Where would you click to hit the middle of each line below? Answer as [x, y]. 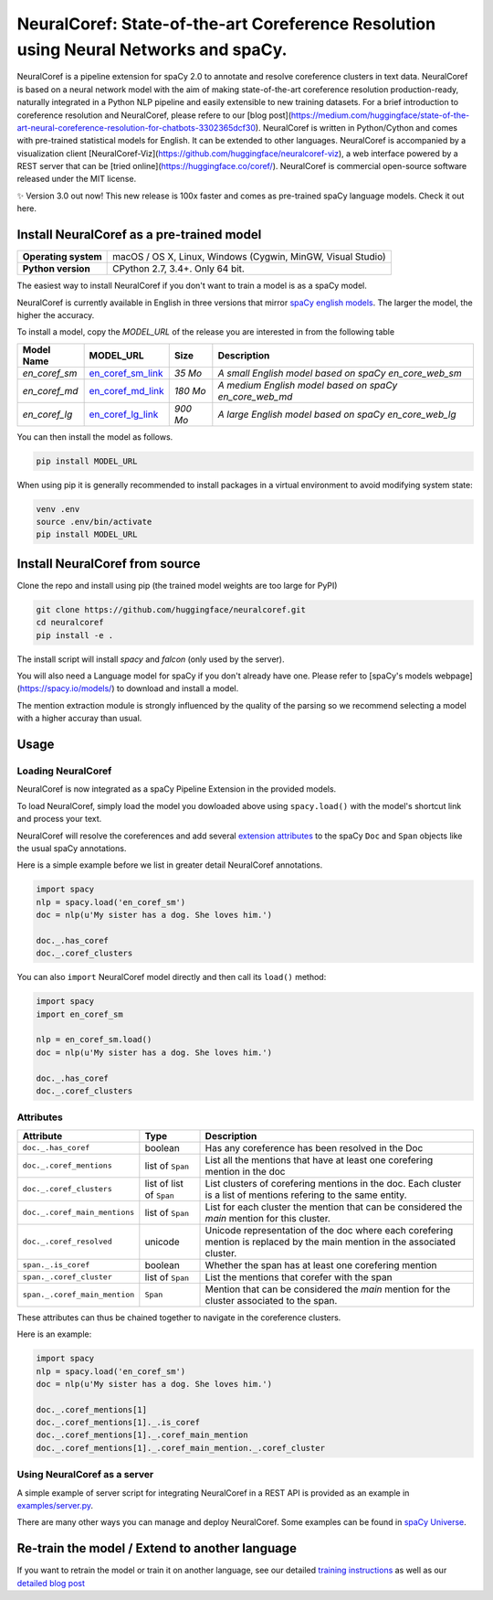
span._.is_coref [56, 1265]
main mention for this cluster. [267, 1218]
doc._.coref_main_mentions [79, 1213]
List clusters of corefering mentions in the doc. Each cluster [333, 1183]
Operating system [62, 257]
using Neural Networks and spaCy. [152, 49]
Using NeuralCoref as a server [85, 1475]
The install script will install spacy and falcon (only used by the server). [151, 659]
